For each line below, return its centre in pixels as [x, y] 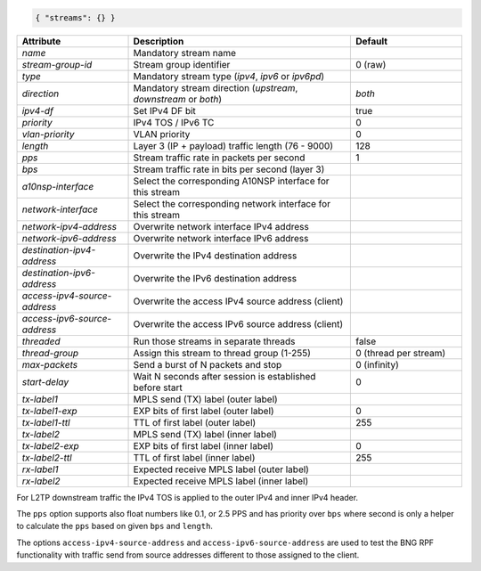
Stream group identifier [182, 64]
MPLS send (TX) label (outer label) [205, 399]
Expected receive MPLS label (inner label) [221, 481]
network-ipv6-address [69, 238]
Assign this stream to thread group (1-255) [222, 353]
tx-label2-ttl [47, 457]
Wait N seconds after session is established [224, 376]
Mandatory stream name [184, 53]
